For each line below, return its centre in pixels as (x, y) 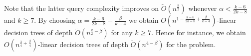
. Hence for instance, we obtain (199, 32)
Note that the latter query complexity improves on (82, 8)
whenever (203, 8)
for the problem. (191, 44)
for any (122, 32)
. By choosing (55, 20)
